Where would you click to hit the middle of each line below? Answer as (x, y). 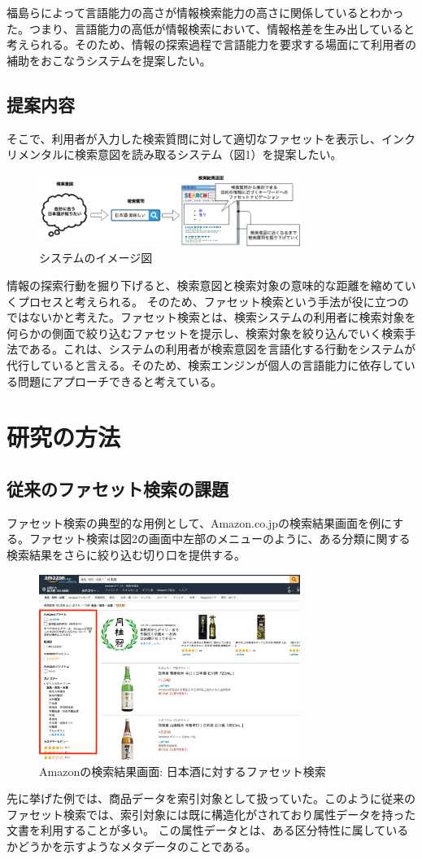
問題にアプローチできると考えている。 (120, 381)
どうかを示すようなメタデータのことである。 (137, 846)
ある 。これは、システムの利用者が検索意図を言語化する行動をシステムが (222, 349)
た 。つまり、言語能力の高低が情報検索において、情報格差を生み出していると (211, 28)
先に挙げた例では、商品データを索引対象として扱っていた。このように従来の (211, 798)
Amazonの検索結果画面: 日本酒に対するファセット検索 (183, 771)
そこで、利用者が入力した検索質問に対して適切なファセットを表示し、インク (211, 138)
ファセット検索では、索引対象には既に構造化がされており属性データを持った (211, 814)
